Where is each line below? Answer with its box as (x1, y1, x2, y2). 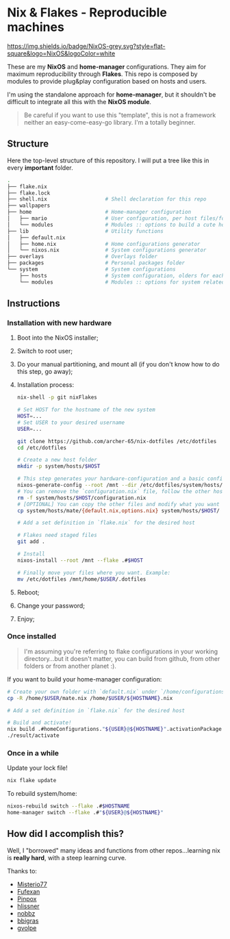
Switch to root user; (16, 347, 73, 355)
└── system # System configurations (7, 266, 176, 273)
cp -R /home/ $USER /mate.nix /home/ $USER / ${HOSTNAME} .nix (7, 694, 173, 701)
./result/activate (7, 732, 60, 739)
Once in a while (7, 749, 60, 758)
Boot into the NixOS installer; (16, 334, 99, 342)
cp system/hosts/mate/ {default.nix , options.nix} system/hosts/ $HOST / (16, 507, 220, 514)
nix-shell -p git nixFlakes (16, 394, 97, 401)
